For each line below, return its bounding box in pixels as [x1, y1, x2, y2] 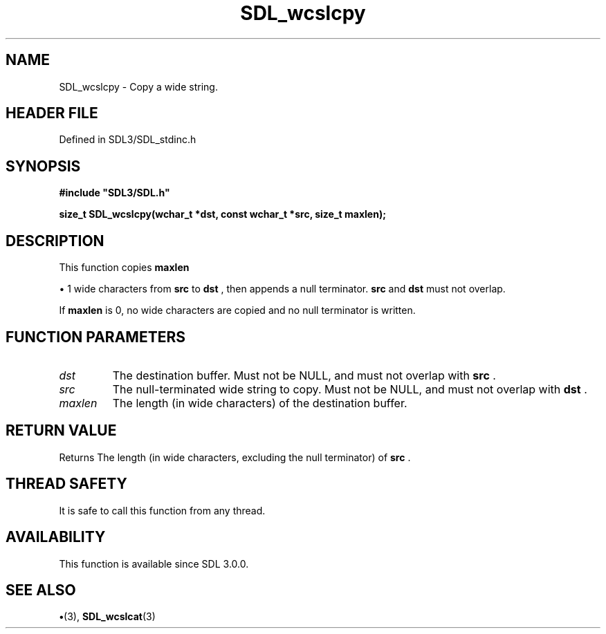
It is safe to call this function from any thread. [59, 504, 266, 516]
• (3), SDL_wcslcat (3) [59, 610, 156, 623]
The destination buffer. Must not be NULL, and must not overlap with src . [112, 368, 496, 382]
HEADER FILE [6, 104, 98, 122]
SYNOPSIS [6, 157, 81, 175]
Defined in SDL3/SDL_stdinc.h [59, 133, 196, 146]
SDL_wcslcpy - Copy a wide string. [59, 80, 218, 93]
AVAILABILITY [6, 528, 106, 546]
